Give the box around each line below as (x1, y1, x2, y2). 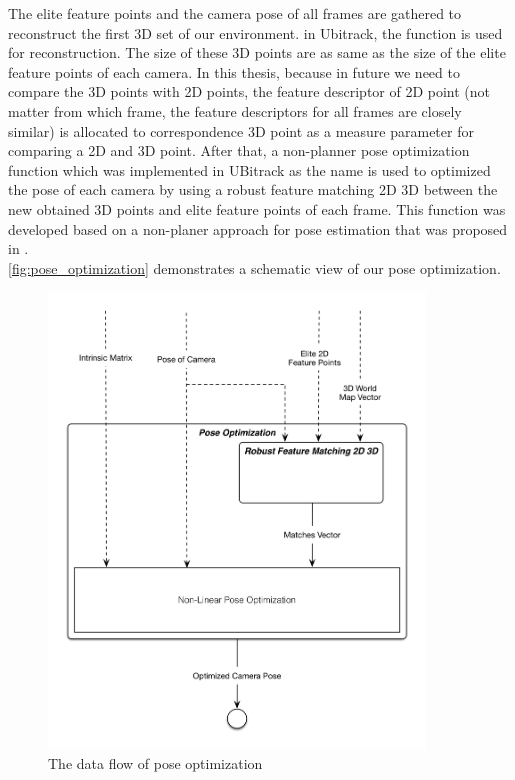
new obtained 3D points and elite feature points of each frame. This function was (8, 198, 506, 219)
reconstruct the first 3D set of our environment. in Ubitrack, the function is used (8, 22, 503, 43)
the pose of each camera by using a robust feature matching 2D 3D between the (8, 179, 498, 200)
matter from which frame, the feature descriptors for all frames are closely (8, 100, 462, 121)
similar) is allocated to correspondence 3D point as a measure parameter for (8, 120, 474, 141)
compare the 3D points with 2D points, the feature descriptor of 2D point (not (8, 81, 491, 102)
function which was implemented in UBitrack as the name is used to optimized (8, 159, 491, 180)
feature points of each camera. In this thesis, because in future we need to (8, 61, 460, 82)
